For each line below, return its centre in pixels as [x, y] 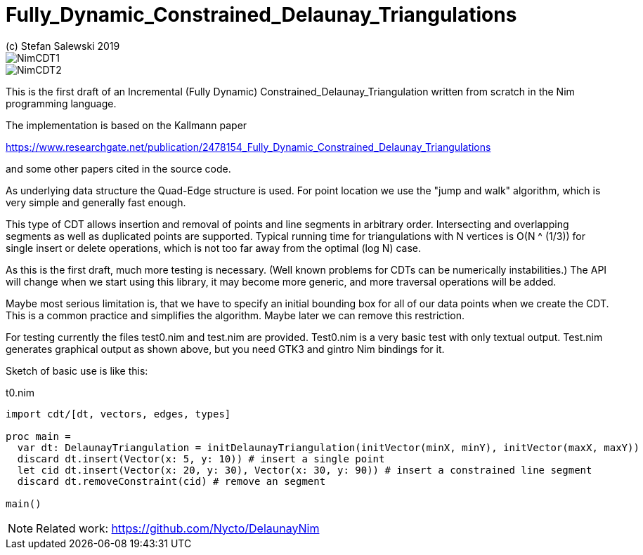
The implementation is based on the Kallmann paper [126, 125]
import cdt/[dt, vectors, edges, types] [118, 414]
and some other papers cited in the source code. [118, 168]
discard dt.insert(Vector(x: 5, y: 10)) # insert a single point [201, 459]
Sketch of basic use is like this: [77, 370]
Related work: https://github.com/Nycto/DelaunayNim [178, 528]
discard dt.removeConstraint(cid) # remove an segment [171, 481]
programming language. [61, 103]
